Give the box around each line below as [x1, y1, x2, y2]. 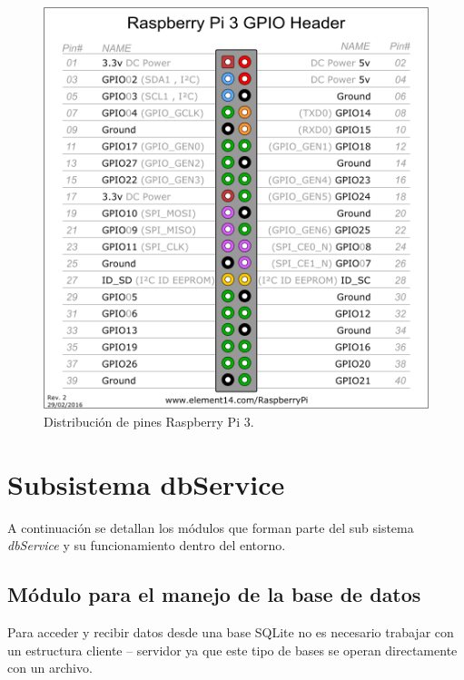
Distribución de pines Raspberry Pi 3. [44, 412, 254, 431]
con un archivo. [7, 658, 93, 677]
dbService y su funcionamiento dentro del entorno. [7, 536, 286, 555]
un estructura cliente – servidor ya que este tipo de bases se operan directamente [7, 640, 458, 659]
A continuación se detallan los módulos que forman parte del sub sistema [7, 517, 414, 537]
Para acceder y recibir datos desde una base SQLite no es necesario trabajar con [7, 623, 454, 642]
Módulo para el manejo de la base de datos [7, 580, 421, 608]
